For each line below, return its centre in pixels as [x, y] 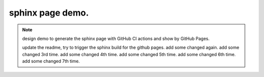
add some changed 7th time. [51, 61]
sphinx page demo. [49, 13]
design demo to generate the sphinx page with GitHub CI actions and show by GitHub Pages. [116, 38]
